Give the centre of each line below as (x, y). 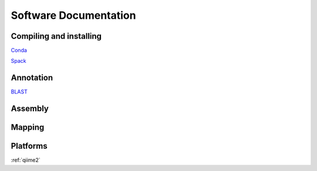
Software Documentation (73, 15)
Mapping (28, 127)
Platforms (29, 146)
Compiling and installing (56, 36)
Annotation (32, 78)
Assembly (30, 109)
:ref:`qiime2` (26, 160)
